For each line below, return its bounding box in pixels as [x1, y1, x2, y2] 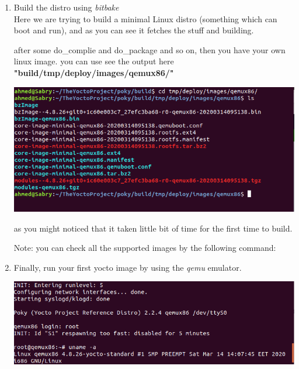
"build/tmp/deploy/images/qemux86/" [13, 66, 174, 78]
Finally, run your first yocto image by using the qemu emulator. [13, 261, 242, 273]
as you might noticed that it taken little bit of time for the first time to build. [13, 222, 293, 234]
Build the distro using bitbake [13, 1, 119, 13]
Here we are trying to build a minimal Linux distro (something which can [13, 12, 277, 25]
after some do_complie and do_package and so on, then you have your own [13, 43, 286, 56]
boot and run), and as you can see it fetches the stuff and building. [13, 24, 254, 36]
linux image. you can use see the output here [13, 55, 174, 67]
